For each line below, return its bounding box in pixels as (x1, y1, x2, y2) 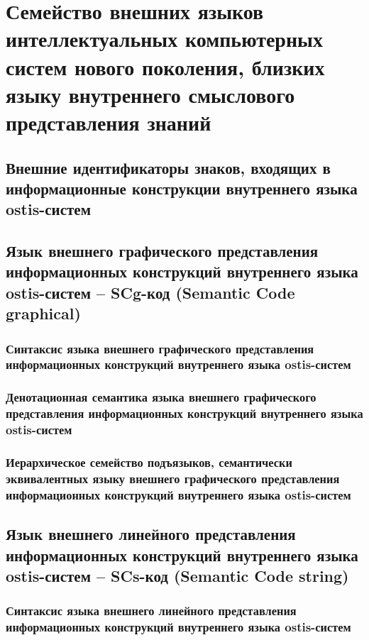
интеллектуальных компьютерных (6, 24, 323, 53)
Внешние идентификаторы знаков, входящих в (6, 156, 331, 178)
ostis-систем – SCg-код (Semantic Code (6, 281, 295, 303)
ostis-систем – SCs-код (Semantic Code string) (6, 564, 349, 586)
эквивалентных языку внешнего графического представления (6, 469, 340, 487)
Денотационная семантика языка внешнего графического (6, 388, 316, 406)
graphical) (6, 302, 81, 324)
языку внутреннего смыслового (6, 79, 295, 109)
